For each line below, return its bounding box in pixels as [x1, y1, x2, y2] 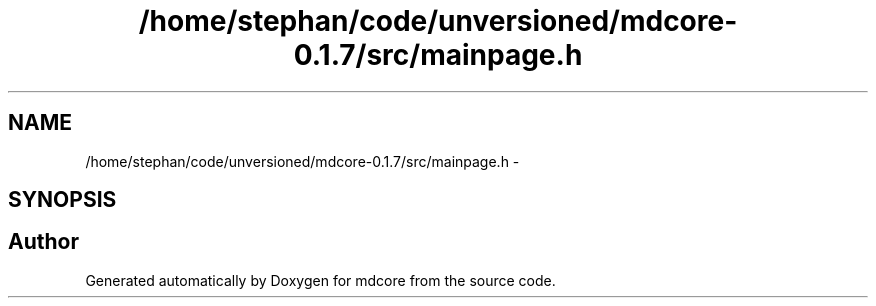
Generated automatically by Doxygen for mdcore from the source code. [85, 271, 556, 289]
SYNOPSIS [8, 187, 117, 213]
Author [8, 229, 79, 255]
